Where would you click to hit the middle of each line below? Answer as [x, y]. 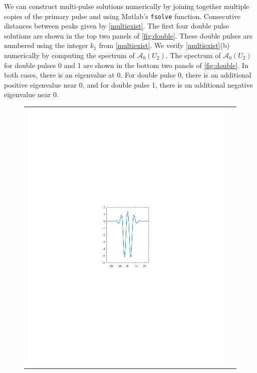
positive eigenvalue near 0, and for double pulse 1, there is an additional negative [128, 84]
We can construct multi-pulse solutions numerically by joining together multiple [127, 6]
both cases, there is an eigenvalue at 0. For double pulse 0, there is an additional [128, 75]
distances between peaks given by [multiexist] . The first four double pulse [117, 26]
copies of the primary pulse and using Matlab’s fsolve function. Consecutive [122, 16]
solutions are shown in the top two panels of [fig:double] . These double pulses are [128, 35]
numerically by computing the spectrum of [69, 55]
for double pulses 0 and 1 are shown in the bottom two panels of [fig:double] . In [126, 65]
